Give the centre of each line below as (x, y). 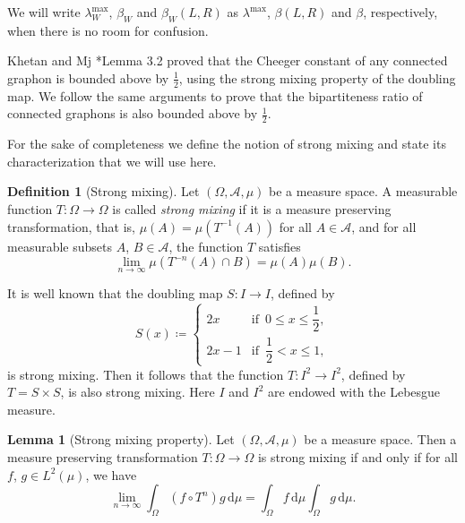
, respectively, (400, 12)
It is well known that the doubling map (115, 293)
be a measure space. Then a (380, 439)
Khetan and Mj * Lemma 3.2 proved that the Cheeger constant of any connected (228, 60)
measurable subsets (60, 246)
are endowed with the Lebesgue (354, 392)
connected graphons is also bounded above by (133, 113)
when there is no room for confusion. (108, 30)
